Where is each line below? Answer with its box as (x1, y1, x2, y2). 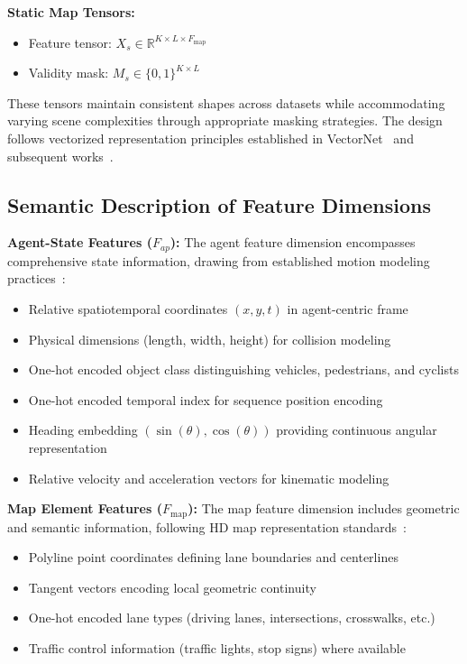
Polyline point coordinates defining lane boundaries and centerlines (28, 548, 398, 567)
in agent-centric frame (287, 300, 408, 318)
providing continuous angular (276, 420, 437, 439)
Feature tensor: (28, 32, 112, 51)
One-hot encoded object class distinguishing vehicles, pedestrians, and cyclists (28, 360, 459, 379)
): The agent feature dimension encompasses (169, 233, 416, 252)
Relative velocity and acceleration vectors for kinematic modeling (28, 468, 389, 487)
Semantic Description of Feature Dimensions (7, 190, 431, 218)
